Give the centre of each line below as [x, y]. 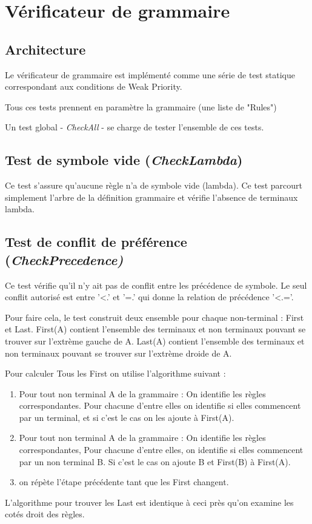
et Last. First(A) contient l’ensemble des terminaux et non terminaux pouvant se [155, 329]
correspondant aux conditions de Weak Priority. [94, 86]
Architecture [45, 49]
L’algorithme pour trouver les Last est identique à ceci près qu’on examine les [149, 502]
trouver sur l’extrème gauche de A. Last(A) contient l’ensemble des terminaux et [155, 341]
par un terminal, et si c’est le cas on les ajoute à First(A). [127, 417]
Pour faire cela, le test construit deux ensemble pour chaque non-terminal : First [154, 317]
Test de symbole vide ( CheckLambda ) [124, 160]
